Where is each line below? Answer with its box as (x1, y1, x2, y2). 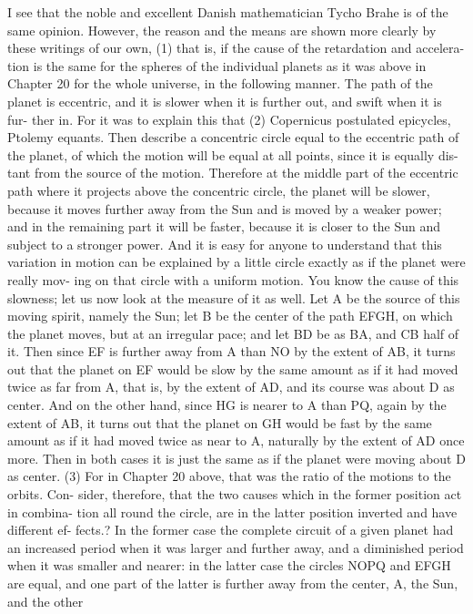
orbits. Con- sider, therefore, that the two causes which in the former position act (7, 485, 462, 504)
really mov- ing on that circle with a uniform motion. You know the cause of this (7, 270, 459, 289)
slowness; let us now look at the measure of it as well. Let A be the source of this (7, 288, 460, 307)
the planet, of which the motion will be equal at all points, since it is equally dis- (7, 145, 458, 164)
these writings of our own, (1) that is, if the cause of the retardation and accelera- (7, 38, 465, 57)
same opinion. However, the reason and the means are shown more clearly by (7, 20, 437, 39)
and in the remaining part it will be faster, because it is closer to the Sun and (7, 217, 441, 236)
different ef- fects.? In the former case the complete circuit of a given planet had (7, 520, 454, 539)
